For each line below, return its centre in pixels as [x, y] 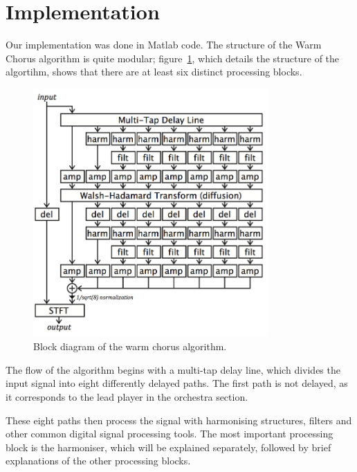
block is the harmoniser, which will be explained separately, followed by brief [168, 447]
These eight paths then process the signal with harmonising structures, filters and [179, 420]
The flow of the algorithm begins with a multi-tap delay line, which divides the [173, 369]
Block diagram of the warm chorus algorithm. [130, 346]
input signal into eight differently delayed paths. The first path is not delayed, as [177, 383]
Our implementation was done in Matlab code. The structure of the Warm [164, 45]
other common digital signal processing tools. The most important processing [170, 434]
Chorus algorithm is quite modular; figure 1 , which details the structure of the [173, 58]
